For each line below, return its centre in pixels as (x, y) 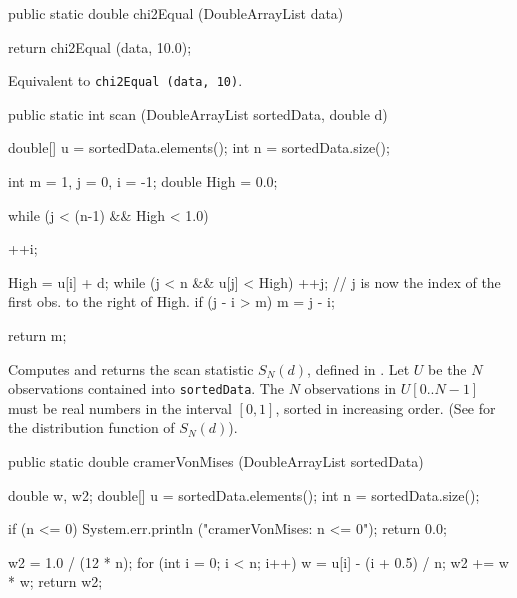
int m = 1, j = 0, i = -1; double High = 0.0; (143, 181)
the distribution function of (91, 427)
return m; (37, 335)
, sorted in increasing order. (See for (385, 407)
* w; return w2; (55, 581)
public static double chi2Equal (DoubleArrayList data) (176, 13)
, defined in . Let (358, 368)
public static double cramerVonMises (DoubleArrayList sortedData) (216, 461)
